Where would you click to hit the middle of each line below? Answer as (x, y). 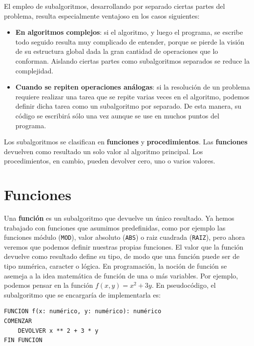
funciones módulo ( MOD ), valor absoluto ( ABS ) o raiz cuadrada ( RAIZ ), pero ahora (125, 237)
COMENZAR (18, 321)
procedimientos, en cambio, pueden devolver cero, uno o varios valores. (110, 161)
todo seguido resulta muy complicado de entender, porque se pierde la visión (130, 41)
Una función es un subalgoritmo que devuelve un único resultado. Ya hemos (119, 218)
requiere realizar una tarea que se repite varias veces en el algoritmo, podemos (132, 96)
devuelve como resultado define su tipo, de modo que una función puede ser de (122, 256)
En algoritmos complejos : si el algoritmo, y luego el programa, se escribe (129, 32)
